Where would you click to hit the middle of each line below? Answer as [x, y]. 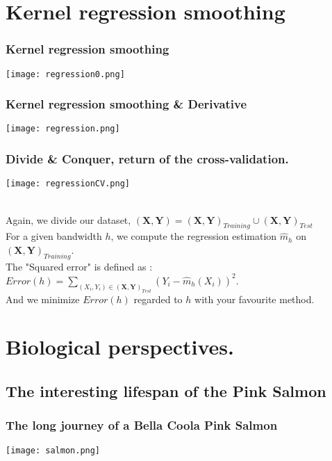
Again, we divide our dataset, [68, 219]
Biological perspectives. [120, 347]
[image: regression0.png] [65, 74]
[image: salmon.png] [53, 450]
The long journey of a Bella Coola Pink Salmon [142, 425]
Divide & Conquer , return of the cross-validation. [147, 159]
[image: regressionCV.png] [68, 184]
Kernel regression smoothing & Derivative [126, 104]
